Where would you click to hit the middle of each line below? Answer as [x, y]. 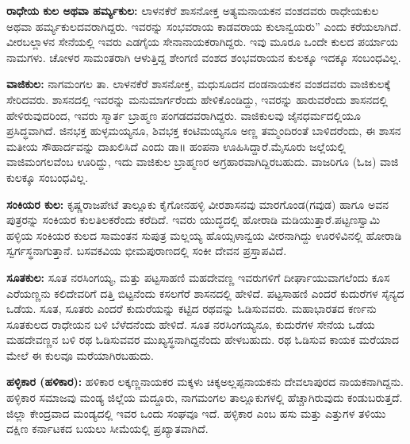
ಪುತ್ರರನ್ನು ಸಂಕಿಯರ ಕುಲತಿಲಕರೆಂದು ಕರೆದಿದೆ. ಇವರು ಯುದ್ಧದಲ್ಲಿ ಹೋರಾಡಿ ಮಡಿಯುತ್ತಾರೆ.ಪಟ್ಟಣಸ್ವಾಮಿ [194, 220]
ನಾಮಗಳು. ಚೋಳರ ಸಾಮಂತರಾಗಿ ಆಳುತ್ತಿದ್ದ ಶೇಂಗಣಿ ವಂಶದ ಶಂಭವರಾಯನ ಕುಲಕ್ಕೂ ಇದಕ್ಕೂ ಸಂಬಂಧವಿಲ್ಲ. [204, 57]
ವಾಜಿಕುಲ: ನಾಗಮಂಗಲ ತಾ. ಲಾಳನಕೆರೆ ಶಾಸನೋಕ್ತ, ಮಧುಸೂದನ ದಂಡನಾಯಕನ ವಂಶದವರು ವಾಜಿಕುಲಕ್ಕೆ [199, 84]
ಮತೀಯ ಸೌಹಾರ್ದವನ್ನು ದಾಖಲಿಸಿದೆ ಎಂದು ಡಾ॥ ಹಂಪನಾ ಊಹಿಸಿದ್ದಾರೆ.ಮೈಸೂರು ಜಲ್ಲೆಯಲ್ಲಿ [176, 146]
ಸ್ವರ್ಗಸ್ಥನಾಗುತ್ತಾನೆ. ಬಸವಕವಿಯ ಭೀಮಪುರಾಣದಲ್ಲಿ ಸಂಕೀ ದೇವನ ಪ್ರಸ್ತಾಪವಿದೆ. [147, 251]
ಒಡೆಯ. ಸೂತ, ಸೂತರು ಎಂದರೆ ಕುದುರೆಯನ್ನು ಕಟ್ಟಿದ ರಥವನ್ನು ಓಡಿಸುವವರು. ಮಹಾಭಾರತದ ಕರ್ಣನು [192, 309]
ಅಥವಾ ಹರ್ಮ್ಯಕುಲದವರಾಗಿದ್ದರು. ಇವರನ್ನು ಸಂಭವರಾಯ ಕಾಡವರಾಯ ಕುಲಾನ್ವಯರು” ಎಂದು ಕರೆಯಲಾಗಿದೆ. [204, 26]
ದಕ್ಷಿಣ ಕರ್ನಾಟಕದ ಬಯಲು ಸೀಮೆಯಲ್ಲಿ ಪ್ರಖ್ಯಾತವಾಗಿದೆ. [107, 429]
